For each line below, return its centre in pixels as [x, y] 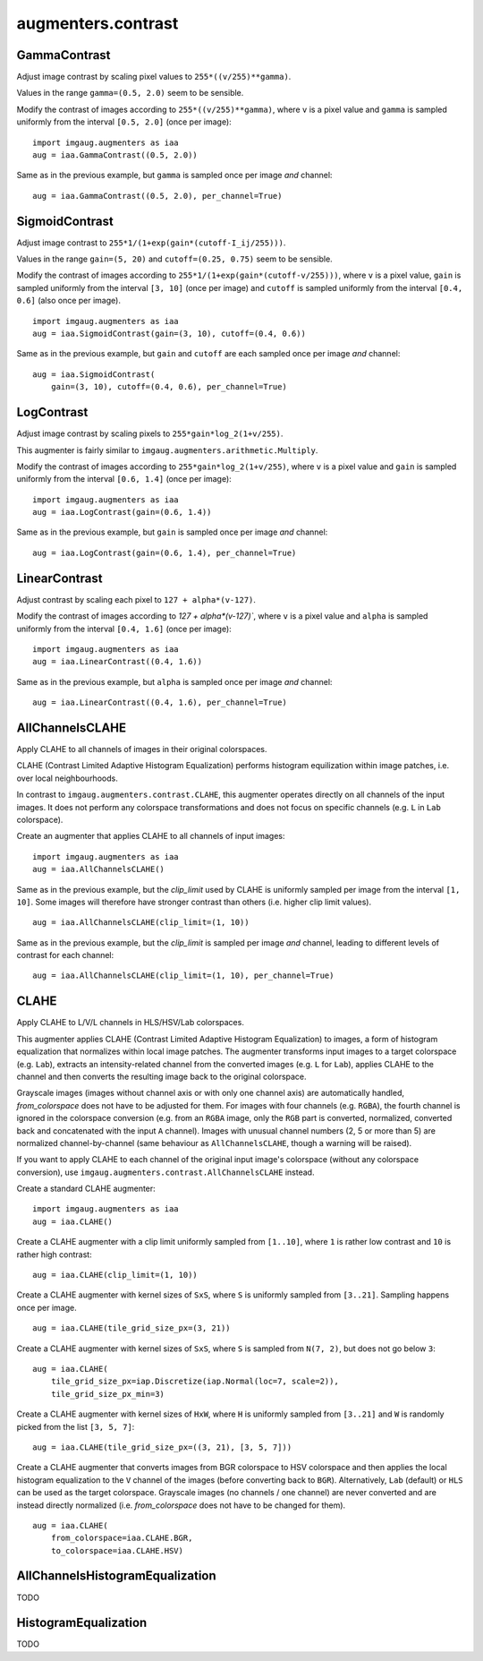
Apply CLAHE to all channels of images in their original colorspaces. [142, 749]
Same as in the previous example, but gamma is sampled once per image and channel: [174, 176]
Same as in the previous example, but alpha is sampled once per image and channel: [174, 681]
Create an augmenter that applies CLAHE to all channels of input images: [151, 836]
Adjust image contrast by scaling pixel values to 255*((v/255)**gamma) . [154, 77]
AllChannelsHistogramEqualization [116, 1576]
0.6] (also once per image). [68, 301]
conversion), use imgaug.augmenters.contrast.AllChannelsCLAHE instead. [165, 1172]
